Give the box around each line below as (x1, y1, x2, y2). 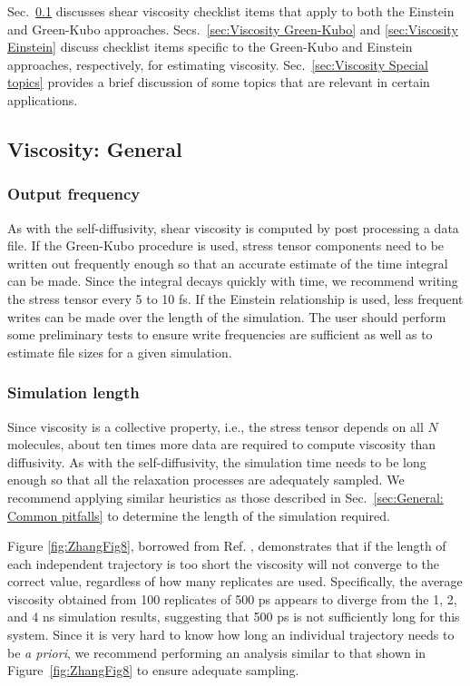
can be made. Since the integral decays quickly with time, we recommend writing (7, 271, 458, 290)
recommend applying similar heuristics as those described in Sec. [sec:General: (7, 487, 444, 506)
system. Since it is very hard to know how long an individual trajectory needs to (7, 625, 455, 644)
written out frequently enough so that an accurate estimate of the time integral (7, 253, 448, 272)
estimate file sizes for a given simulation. (7, 342, 232, 361)
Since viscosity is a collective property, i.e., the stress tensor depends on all (7, 416, 424, 436)
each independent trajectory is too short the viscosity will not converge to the (7, 554, 440, 573)
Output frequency (7, 182, 141, 205)
